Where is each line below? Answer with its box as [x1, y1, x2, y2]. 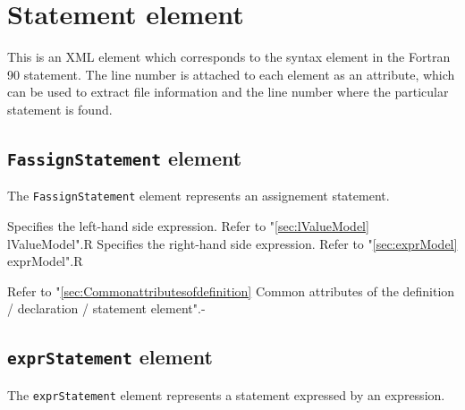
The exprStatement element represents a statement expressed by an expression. [7, 385, 445, 404]
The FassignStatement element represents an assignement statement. [7, 186, 390, 205]
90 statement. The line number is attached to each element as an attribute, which [7, 64, 455, 83]
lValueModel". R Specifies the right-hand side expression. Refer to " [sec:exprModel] [7, 234, 458, 252]
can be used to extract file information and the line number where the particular [7, 82, 449, 101]
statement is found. [7, 99, 113, 118]
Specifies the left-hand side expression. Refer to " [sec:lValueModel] [7, 216, 369, 235]
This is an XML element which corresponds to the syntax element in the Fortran [7, 47, 451, 66]
